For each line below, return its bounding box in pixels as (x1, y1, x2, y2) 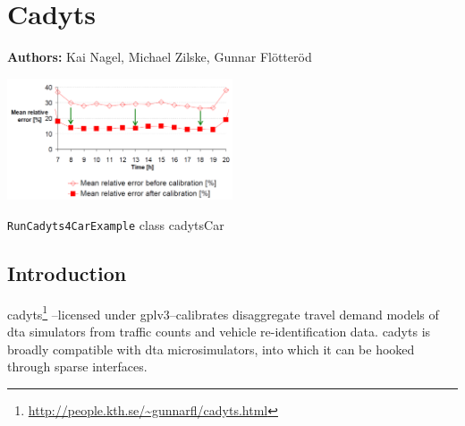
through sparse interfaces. (7, 357, 148, 376)
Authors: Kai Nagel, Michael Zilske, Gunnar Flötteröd (7, 47, 312, 66)
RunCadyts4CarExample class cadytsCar (7, 215, 224, 234)
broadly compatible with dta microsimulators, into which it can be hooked (7, 339, 415, 358)
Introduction (7, 259, 127, 286)
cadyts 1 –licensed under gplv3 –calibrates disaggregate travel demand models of (7, 302, 439, 323)
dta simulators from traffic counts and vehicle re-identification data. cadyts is (7, 322, 431, 341)
